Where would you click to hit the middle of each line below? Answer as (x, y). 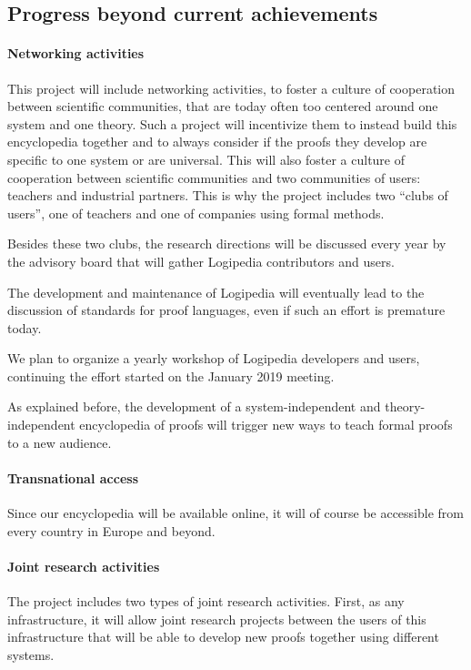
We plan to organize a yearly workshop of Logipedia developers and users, (214, 358)
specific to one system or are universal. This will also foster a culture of (206, 159)
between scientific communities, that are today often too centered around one (223, 106)
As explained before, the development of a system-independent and (194, 406)
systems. (31, 654)
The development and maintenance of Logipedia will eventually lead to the (216, 292)
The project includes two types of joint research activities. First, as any (206, 601)
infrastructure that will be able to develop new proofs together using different (223, 637)
